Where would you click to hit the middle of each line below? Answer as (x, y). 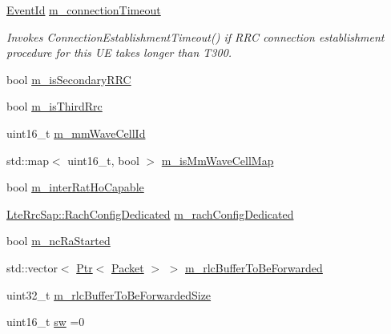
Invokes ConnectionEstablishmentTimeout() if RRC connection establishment (195, 36)
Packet (128, 267)
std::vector (32, 267)
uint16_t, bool (103, 160)
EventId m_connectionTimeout (84, 10)
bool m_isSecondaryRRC (69, 79)
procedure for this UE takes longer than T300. (119, 52)
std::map (28, 160)
